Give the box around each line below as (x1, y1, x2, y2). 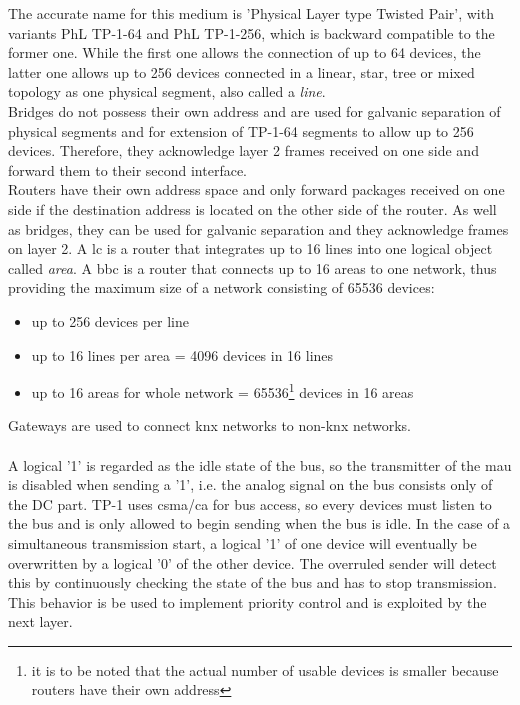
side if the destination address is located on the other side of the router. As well (8, 198, 497, 219)
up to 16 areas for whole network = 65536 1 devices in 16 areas (31, 379, 414, 402)
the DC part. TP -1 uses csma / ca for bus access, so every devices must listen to (8, 493, 492, 514)
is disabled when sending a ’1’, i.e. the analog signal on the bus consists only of (8, 474, 493, 495)
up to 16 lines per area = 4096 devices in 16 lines (31, 344, 334, 365)
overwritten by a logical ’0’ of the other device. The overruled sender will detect (8, 552, 497, 573)
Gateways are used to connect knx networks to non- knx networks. (8, 415, 412, 436)
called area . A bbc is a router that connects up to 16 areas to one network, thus (8, 257, 497, 278)
